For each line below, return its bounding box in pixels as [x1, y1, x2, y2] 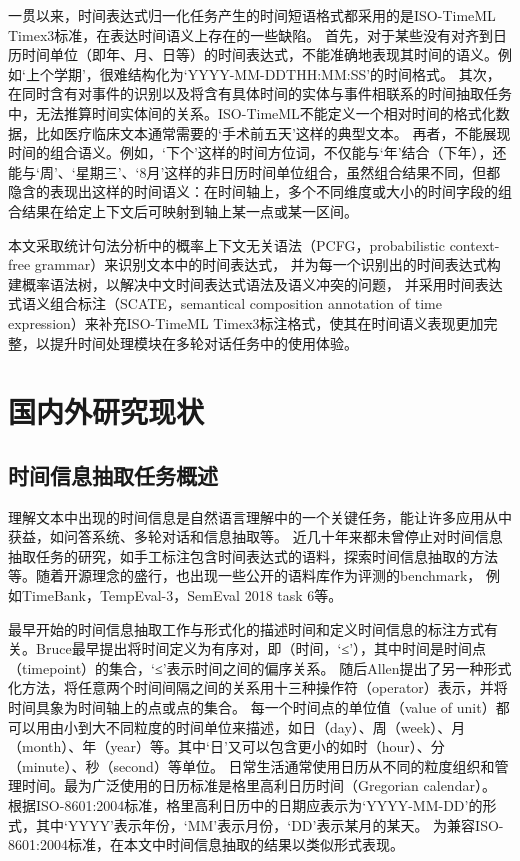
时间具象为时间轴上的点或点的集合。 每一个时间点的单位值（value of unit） [8, 697, 496, 718]
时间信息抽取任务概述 [8, 459, 218, 490]
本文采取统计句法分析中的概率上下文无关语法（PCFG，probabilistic [8, 234, 445, 255]
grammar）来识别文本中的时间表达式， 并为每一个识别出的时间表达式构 [34, 254, 501, 275]
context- [449, 234, 500, 255]
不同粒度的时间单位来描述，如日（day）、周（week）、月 [105, 716, 466, 737]
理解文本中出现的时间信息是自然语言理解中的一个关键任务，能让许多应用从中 [8, 506, 512, 527]
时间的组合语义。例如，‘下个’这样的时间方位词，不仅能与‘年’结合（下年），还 [8, 142, 507, 163]
